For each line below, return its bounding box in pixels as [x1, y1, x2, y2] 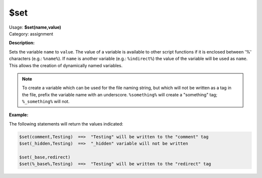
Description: [9, 40, 35, 46]
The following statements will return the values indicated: [9, 121, 124, 126]
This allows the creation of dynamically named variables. [9, 62, 123, 68]
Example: [9, 112, 29, 118]
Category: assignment [9, 31, 53, 36]
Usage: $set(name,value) [9, 24, 62, 30]
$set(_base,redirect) [19, 155, 71, 160]
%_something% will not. [22, 99, 70, 105]
